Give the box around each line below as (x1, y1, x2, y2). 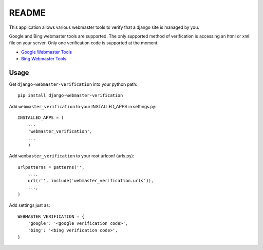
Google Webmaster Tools (21, 49, 72, 55)
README (9, 7, 46, 18)
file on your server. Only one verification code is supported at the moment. (9, 40, 159, 46)
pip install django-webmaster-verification (18, 93, 123, 98)
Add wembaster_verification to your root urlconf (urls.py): (9, 153, 134, 159)
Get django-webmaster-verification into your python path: (9, 81, 137, 87)
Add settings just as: (9, 202, 50, 208)
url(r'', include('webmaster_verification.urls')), (27, 178, 154, 184)
